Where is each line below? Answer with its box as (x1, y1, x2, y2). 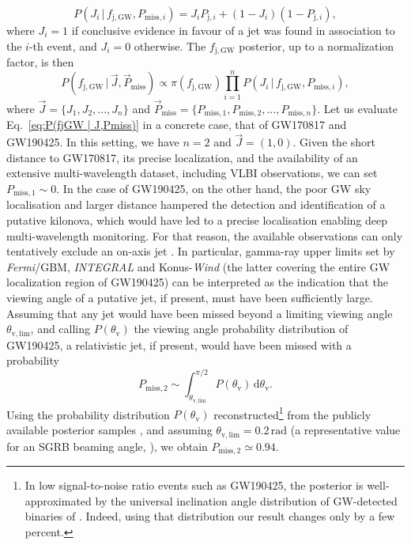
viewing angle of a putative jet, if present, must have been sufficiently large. (6, 290, 373, 306)
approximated (25, 492, 92, 509)
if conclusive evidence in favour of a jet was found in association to (71, 22, 395, 38)
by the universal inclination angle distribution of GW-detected (95, 492, 398, 509)
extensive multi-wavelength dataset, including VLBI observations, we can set (6, 165, 378, 181)
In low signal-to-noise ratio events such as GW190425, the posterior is (25, 476, 364, 493)
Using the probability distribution (6, 406, 170, 422)
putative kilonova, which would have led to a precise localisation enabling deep (6, 212, 388, 229)
